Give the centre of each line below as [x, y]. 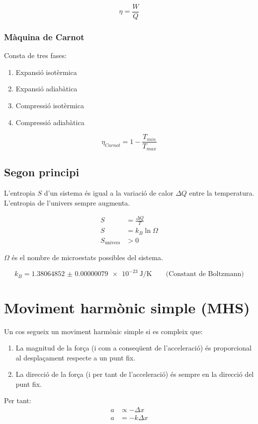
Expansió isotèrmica [46, 72]
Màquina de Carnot [44, 36]
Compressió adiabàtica [50, 122]
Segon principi [42, 172]
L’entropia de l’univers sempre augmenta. [67, 202]
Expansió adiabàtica [46, 89]
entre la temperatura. [222, 192]
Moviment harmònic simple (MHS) [127, 307]
